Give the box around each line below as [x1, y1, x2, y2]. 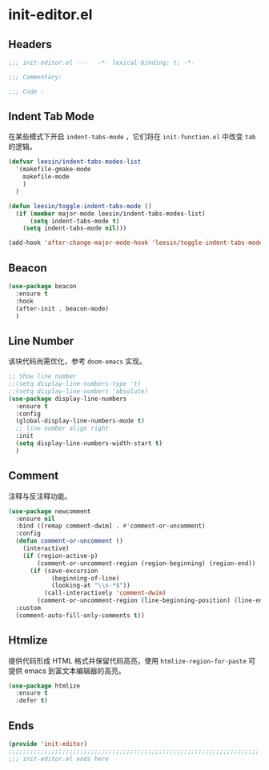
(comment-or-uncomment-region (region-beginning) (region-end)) [37, 559, 256, 567]
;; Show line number [8, 372, 78, 381]
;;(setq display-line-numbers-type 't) [8, 380, 142, 388]
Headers [8, 38, 52, 51]
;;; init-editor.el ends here [8, 755, 110, 763]
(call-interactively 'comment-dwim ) [43, 589, 167, 597]
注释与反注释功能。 [8, 491, 72, 501]
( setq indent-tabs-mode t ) [29, 217, 120, 225]
